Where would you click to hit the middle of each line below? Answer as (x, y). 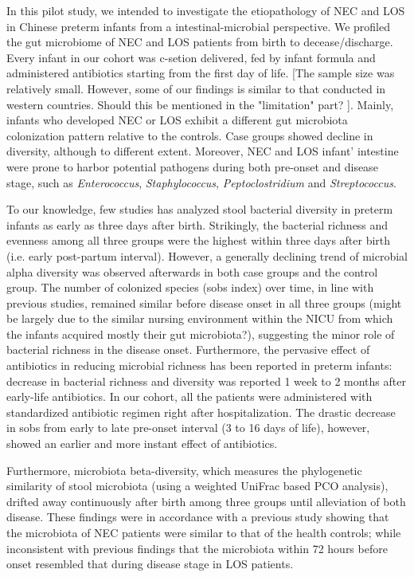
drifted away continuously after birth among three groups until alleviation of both (206, 501)
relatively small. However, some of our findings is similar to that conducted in (196, 88)
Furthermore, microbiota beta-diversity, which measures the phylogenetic (184, 470)
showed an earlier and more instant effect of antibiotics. (142, 444)
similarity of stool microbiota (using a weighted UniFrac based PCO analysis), (197, 486)
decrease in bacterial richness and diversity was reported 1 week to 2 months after (206, 381)
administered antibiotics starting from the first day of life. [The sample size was (201, 73)
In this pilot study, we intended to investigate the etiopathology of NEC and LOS (206, 10)
